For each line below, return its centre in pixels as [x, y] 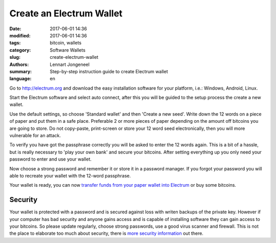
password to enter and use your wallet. [51, 159]
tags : [15, 43]
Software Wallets [68, 50]
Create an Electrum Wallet [66, 13]
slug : [15, 57]
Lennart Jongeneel [70, 64]
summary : [21, 71]
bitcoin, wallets [66, 43]
